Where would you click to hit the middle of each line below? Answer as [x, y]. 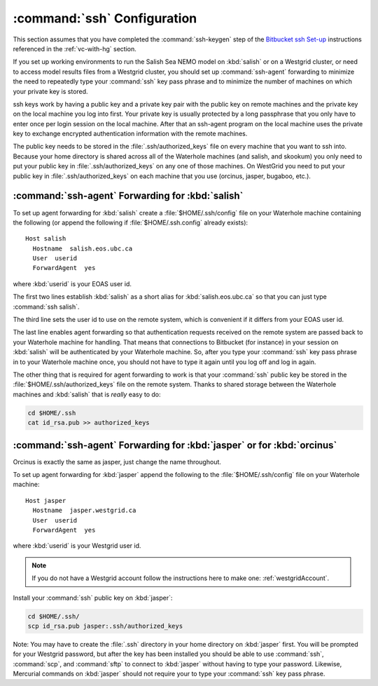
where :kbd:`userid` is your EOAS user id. [72, 283]
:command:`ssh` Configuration [105, 18]
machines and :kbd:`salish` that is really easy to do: [87, 394]
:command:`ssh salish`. [46, 307]
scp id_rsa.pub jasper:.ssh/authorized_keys [105, 626]
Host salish [46, 239]
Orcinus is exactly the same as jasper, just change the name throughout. [117, 462]
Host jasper [46, 500]
